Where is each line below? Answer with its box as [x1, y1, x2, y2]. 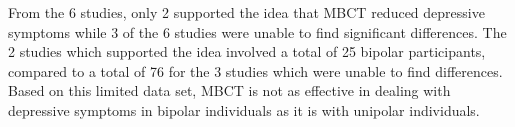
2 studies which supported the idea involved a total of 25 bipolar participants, [8, 41, 486, 62]
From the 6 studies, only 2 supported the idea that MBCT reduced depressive [8, 2, 485, 22]
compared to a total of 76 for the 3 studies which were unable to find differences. [8, 60, 503, 81]
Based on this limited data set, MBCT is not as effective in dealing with [8, 80, 451, 101]
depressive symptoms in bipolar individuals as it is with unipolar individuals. [8, 99, 480, 120]
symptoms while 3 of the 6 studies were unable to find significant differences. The [8, 21, 507, 42]
